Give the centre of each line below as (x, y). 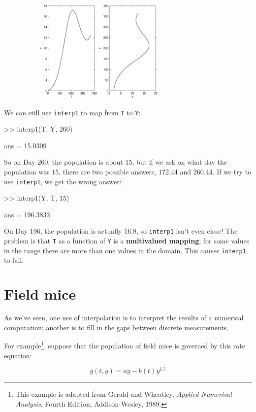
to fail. (14, 260)
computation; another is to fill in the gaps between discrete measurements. (116, 327)
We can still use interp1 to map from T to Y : (72, 112)
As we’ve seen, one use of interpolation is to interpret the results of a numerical (124, 318)
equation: (18, 355)
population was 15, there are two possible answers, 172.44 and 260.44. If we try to (128, 172)
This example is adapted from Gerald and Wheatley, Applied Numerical (124, 394)
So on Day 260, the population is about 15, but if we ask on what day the (116, 162)
